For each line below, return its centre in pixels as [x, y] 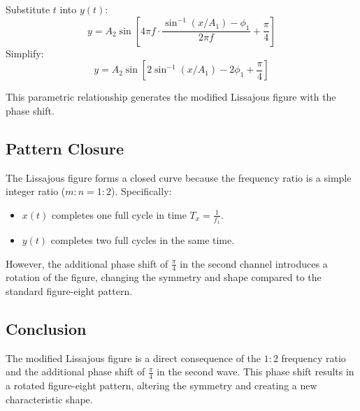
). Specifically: [142, 191]
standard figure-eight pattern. [69, 291]
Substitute [28, 9]
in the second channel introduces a [254, 263]
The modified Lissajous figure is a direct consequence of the [134, 358]
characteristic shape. [49, 399]
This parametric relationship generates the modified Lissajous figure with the [171, 97]
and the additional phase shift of [75, 372]
